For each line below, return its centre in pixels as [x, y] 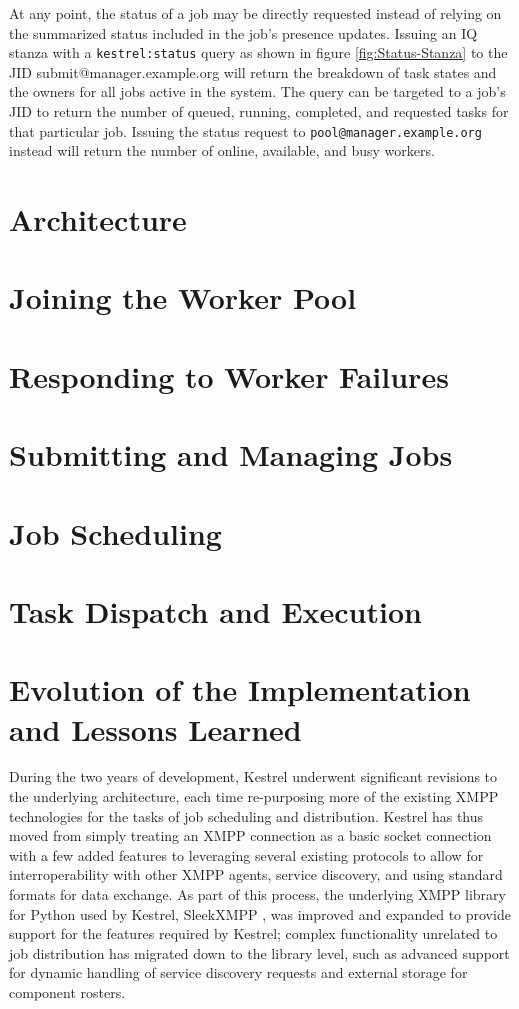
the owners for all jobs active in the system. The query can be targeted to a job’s [257, 91]
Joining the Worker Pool [183, 297]
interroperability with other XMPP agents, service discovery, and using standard [256, 874]
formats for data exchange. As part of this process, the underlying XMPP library [257, 894]
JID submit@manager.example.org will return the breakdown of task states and [253, 71]
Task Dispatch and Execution [215, 610]
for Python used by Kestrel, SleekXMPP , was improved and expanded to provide [260, 913]
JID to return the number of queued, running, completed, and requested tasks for [259, 111]
